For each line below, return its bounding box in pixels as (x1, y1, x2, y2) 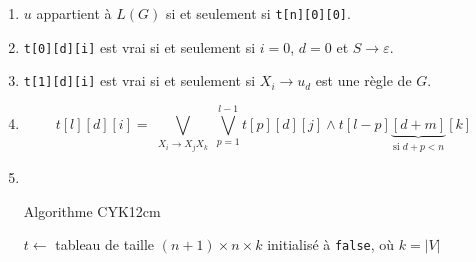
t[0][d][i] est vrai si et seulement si (23, 36, 256, 57)
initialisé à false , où (267, 234, 395, 255)
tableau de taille (55, 234, 155, 255)
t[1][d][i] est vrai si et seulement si (23, 70, 256, 91)
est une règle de (315, 70, 412, 91)
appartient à (36, 3, 112, 23)
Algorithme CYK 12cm (23, 200, 161, 221)
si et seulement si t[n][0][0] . (165, 3, 351, 23)
